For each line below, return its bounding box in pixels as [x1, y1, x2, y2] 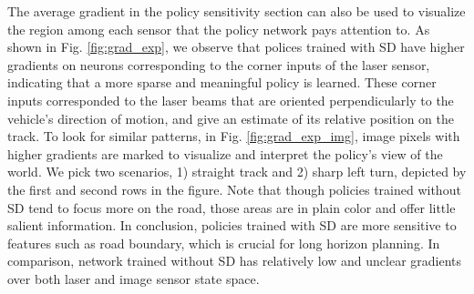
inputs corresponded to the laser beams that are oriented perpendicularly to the [7, 90, 454, 109]
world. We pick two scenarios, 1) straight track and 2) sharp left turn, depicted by [7, 162, 467, 181]
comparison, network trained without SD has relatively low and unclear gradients [7, 251, 462, 270]
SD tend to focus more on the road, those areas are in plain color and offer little [7, 198, 456, 217]
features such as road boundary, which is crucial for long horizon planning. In [7, 233, 440, 252]
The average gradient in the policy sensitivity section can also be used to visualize [7, 2, 466, 20]
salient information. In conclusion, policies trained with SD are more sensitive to [7, 216, 457, 235]
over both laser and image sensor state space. [7, 269, 260, 288]
